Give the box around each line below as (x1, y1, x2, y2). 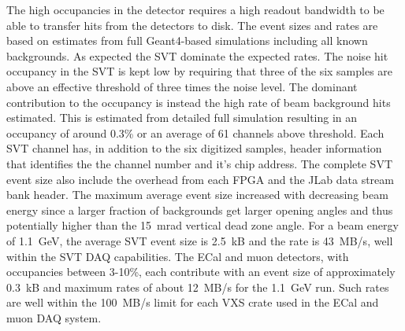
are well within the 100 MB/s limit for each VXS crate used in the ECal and (6, 294, 379, 311)
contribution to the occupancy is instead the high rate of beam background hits (6, 94, 391, 110)
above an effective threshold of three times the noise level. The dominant (6, 78, 358, 94)
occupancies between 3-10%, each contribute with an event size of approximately (6, 263, 396, 280)
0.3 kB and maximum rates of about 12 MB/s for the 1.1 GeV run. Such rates (6, 278, 389, 295)
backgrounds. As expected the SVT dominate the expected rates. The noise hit (6, 47, 388, 64)
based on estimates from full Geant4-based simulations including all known (6, 32, 368, 49)
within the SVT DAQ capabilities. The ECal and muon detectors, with (6, 248, 349, 264)
